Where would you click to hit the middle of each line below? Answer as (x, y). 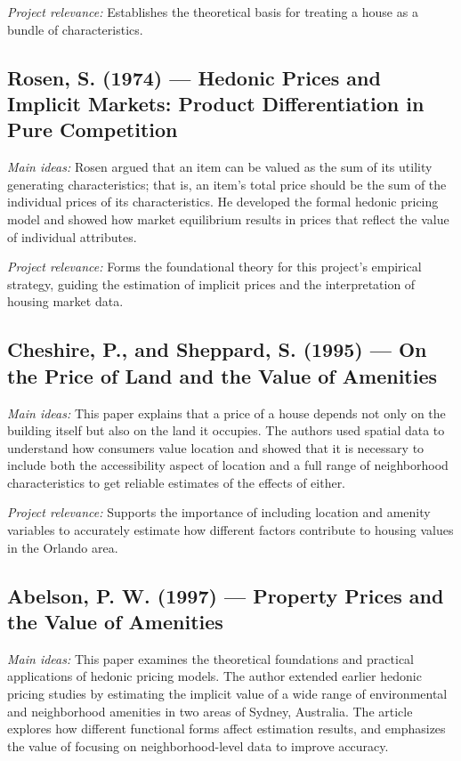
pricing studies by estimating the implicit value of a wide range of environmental (227, 694)
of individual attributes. (72, 236)
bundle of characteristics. (75, 29)
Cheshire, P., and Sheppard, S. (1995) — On (217, 349)
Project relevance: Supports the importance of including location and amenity (219, 512)
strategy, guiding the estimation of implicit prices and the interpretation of (211, 283)
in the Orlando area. (63, 547)
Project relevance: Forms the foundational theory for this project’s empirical (214, 267)
